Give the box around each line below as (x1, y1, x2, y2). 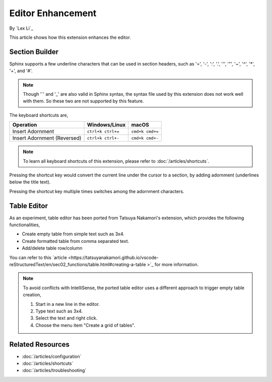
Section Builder (9, 47, 59, 56)
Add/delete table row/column (22, 245, 83, 251)
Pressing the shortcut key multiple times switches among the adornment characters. (9, 188, 184, 194)
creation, (23, 292, 41, 298)
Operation (12, 121, 37, 129)
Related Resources (9, 340, 70, 349)
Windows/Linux (87, 121, 126, 129)
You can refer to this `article (9, 254, 67, 261)
